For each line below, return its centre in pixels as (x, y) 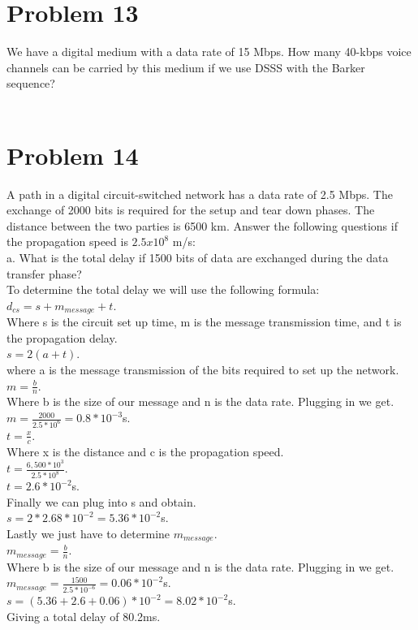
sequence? (31, 83)
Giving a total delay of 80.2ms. (84, 616)
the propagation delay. (62, 337)
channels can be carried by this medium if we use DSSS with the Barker (186, 67)
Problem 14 (73, 155)
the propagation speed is (67, 242)
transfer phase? (44, 273)
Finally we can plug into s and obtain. (101, 501)
